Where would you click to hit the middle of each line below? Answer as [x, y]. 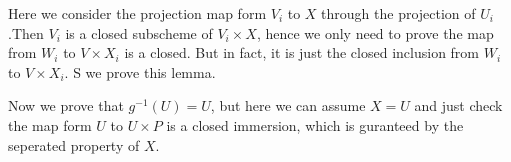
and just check [458, 105]
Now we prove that [66, 105]
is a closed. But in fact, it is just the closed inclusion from [302, 52]
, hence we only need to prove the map [375, 32]
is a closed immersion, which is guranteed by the [315, 124]
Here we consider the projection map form [137, 13]
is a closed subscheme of [139, 32]
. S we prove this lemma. [140, 71]
